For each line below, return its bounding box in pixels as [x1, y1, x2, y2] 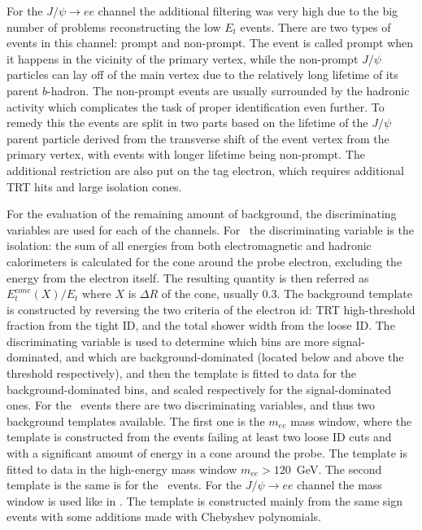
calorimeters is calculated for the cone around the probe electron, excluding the [7, 252, 402, 269]
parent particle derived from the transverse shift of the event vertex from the [7, 129, 389, 147]
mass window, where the [290, 412, 412, 429]
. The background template [276, 285, 412, 302]
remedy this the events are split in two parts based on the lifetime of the [7, 114, 368, 131]
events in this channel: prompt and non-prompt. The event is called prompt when [7, 34, 414, 51]
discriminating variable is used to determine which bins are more [7, 332, 329, 349]
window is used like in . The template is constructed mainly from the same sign [7, 492, 402, 509]
